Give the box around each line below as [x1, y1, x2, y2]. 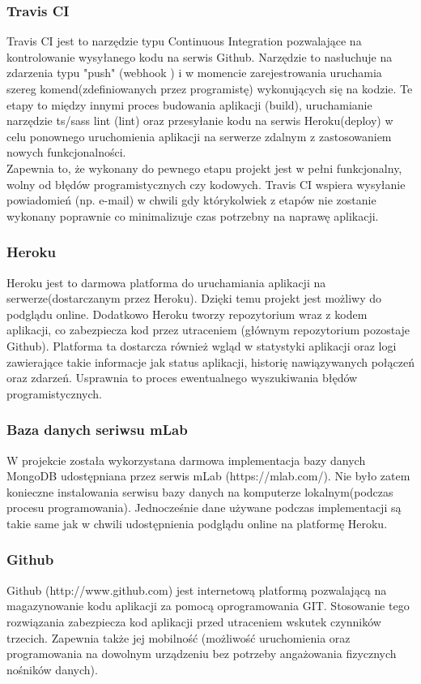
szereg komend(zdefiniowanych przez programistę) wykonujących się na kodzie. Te [6, 80, 413, 97]
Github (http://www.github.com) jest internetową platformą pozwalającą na [6, 581, 387, 598]
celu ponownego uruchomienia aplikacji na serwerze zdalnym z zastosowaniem [6, 127, 392, 144]
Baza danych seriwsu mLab [6, 419, 188, 440]
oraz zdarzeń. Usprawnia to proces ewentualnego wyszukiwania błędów [6, 369, 358, 386]
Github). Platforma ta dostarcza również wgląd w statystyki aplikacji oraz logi [6, 337, 397, 354]
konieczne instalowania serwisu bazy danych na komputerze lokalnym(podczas [6, 483, 393, 500]
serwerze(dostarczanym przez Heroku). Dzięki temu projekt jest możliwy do [6, 290, 381, 307]
